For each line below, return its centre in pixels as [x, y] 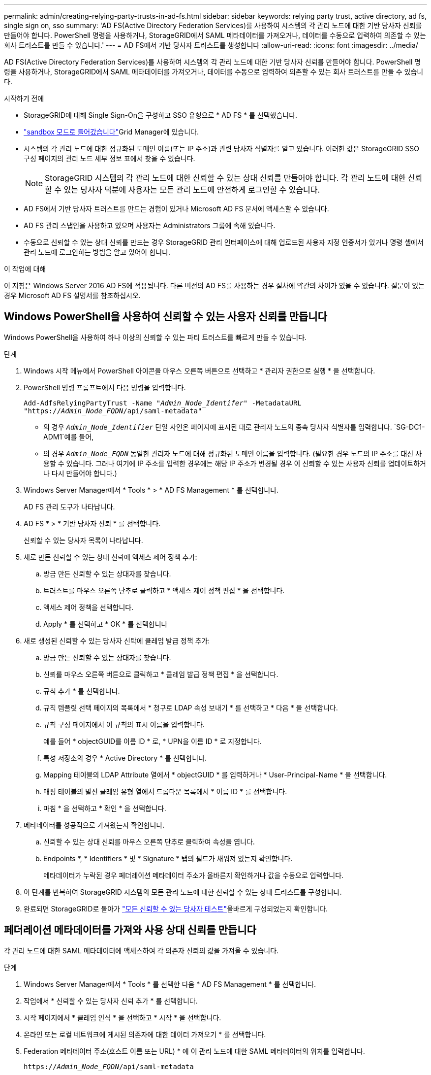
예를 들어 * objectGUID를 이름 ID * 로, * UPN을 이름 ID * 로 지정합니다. [153, 741]
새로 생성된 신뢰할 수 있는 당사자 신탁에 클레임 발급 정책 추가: [117, 640]
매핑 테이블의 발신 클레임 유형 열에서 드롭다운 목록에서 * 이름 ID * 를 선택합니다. [165, 791]
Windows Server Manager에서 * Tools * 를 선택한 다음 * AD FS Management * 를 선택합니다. [170, 984]
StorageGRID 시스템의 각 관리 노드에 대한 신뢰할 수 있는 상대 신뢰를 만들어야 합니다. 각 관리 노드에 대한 [225, 178]
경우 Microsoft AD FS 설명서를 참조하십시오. [72, 295]
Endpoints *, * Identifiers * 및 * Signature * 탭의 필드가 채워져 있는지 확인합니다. [168, 858]
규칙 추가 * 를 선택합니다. [82, 691]
